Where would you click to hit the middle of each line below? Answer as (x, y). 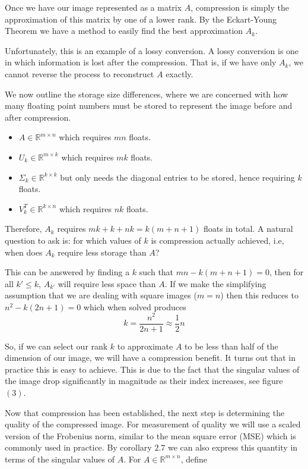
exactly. (180, 73)
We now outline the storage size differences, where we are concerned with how (147, 94)
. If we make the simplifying (215, 283)
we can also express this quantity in (233, 447)
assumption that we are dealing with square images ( (101, 295)
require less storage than (102, 252)
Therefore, (23, 229)
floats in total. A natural (248, 229)
